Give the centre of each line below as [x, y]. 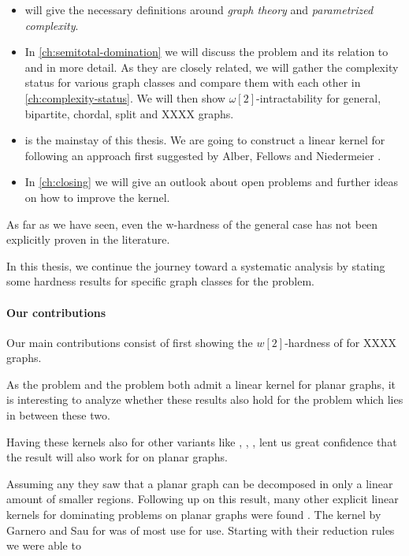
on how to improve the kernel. [97, 197]
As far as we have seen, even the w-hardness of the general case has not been [192, 224]
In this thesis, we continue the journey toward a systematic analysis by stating [196, 265]
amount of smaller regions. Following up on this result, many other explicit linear [203, 499]
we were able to [44, 545]
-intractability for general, [319, 97]
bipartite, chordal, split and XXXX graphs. [129, 113]
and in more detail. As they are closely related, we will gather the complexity [212, 67]
